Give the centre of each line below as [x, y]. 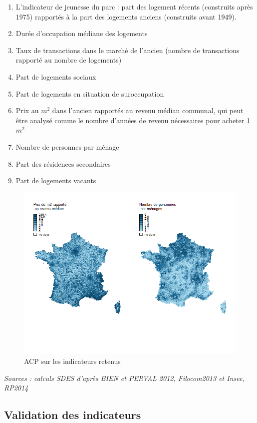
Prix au [27, 110]
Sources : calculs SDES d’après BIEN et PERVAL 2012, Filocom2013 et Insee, [124, 378]
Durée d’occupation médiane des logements [82, 33]
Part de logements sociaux [56, 76]
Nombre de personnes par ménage [67, 146]
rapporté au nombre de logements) [69, 60]
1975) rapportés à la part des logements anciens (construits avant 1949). [126, 16]
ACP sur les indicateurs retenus [72, 361]
